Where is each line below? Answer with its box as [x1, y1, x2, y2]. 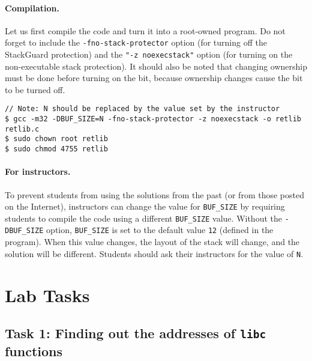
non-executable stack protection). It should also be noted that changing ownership [5, 59, 308, 72]
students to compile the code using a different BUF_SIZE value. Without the [5, 211, 282, 224]
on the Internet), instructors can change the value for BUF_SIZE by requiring [5, 200, 285, 213]
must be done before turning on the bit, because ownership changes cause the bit [5, 71, 303, 84]
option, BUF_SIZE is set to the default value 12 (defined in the [46, 223, 274, 236]
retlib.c [5, 124, 40, 133]
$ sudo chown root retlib [5, 135, 108, 144]
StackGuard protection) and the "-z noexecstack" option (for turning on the [5, 48, 293, 61]
